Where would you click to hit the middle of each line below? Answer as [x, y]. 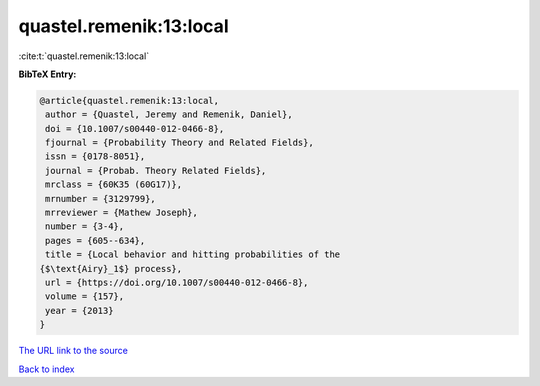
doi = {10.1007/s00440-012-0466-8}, [135, 128]
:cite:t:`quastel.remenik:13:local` [84, 56]
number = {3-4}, [85, 226]
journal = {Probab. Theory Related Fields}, [156, 170]
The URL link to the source [73, 351]
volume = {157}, [85, 296]
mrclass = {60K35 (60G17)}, [114, 184]
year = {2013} [79, 310]
